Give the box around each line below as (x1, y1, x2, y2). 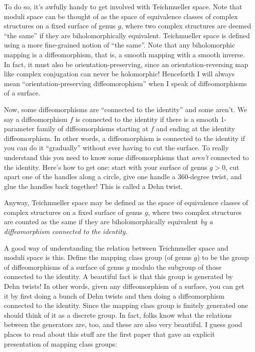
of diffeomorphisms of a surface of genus (4, 261, 124, 272)
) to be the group (197, 252, 249, 262)
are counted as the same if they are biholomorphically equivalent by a (4, 216, 213, 227)
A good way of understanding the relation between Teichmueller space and (4, 242, 229, 253)
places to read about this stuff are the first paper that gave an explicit (4, 329, 215, 339)
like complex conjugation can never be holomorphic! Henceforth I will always (4, 69, 235, 79)
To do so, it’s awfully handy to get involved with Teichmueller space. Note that (4, 1, 242, 11)
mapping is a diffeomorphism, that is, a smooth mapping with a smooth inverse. (4, 49, 245, 59)
